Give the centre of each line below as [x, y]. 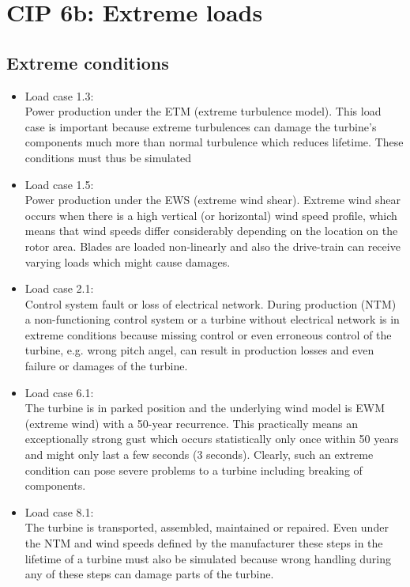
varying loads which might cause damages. [128, 261]
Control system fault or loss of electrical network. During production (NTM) [211, 303]
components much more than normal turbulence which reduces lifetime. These [214, 142]
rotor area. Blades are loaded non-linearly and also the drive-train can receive [213, 246]
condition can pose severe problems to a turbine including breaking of [194, 470]
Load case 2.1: [59, 288]
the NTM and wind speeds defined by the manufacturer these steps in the [204, 543]
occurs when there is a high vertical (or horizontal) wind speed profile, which [211, 215]
